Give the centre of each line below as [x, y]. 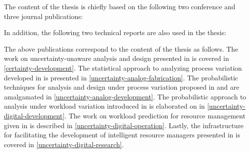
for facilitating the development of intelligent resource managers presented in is [122, 135]
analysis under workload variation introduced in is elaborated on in [104, 106]
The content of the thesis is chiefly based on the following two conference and [120, 6]
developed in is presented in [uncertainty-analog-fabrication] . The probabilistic [121, 77]
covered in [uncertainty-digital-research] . [64, 144]
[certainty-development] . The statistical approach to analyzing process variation [123, 67]
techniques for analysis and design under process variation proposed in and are [122, 87]
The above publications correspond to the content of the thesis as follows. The [121, 48]
